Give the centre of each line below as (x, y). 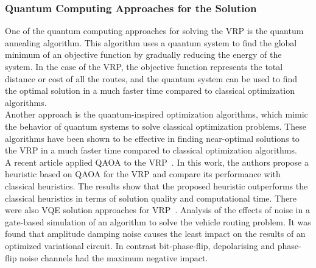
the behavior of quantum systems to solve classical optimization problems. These (156, 126)
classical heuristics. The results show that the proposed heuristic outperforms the (156, 185)
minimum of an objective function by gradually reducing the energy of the (143, 55)
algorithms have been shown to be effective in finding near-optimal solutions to (152, 138)
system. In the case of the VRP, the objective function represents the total (144, 66)
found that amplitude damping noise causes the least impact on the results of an (155, 234)
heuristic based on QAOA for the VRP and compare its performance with (143, 174)
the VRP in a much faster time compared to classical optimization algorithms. (151, 150)
